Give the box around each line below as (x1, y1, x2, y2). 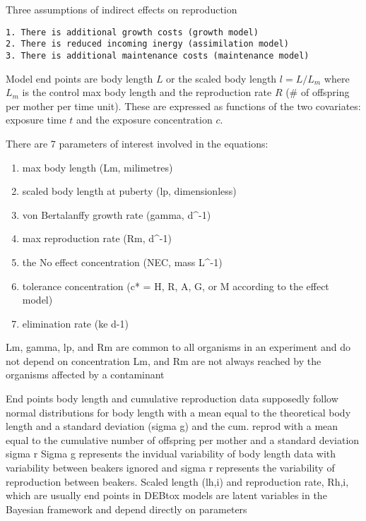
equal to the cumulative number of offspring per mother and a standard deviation (6, 432, 360, 447)
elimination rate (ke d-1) (22, 316, 129, 330)
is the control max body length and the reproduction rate (22, 85, 272, 100)
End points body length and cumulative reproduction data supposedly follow (6, 391, 338, 406)
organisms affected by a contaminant (6, 367, 165, 382)
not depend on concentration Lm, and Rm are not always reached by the (6, 353, 321, 368)
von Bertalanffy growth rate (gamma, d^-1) (22, 207, 211, 222)
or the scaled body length (166, 71, 277, 85)
